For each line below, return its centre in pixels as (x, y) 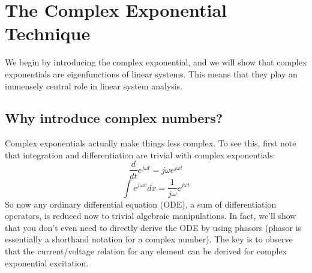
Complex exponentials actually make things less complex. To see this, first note (151, 143)
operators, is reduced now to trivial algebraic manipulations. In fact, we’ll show (151, 216)
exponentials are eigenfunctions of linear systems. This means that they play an (151, 73)
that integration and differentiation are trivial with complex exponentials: (140, 154)
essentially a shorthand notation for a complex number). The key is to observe (149, 239)
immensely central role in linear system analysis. (94, 85)
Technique (48, 33)
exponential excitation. (47, 262)
